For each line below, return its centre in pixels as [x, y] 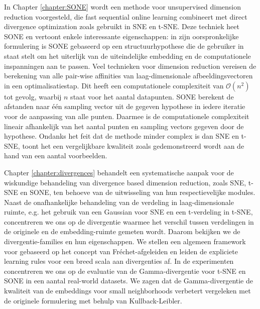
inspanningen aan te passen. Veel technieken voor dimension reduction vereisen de [130, 66]
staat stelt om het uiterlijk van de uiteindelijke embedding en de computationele [127, 56]
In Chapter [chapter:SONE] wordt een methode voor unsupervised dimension [123, 7]
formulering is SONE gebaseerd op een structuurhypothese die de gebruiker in [124, 46]
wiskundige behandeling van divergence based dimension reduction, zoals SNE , [125, 182]
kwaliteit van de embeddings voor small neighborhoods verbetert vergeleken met [127, 291]
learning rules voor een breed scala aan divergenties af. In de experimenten [119, 261]
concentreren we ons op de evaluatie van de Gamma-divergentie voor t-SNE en [125, 271]
